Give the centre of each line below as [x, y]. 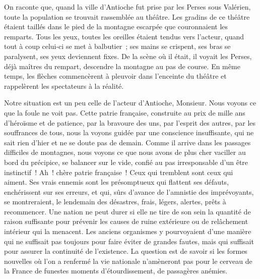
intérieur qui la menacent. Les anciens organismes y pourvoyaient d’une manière [128, 231]
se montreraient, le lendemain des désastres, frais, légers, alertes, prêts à [115, 202]
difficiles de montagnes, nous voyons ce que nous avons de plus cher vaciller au [125, 152]
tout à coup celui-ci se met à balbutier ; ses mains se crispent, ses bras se [117, 46]
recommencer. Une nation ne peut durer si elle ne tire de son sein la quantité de [127, 211]
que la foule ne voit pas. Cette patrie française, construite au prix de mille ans [125, 112]
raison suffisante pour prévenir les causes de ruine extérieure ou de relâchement [126, 221]
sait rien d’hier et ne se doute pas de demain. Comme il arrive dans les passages [127, 142]
